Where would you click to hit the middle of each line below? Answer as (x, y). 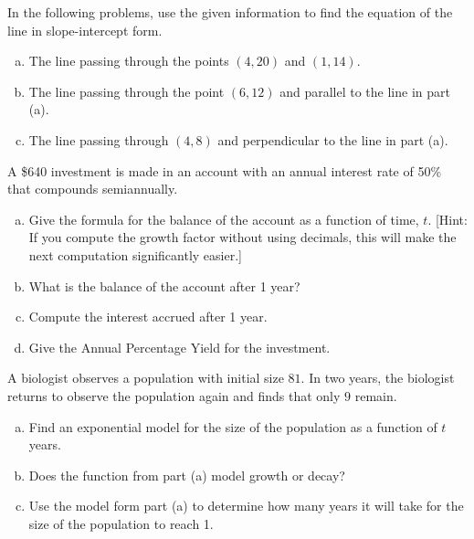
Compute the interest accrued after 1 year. (148, 317)
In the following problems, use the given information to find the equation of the (230, 12)
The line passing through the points (129, 61)
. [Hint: (448, 219)
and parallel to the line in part (365, 91)
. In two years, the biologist (378, 378)
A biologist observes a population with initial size (146, 378)
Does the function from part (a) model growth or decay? (187, 475)
